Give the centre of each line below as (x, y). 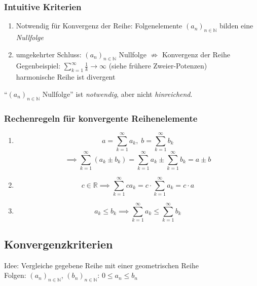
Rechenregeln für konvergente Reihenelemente (101, 118)
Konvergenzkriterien (59, 244)
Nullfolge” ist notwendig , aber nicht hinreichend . (117, 94)
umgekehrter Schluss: (49, 54)
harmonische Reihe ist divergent (66, 77)
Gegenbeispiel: (38, 66)
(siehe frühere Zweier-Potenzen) (158, 66)
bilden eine (236, 26)
